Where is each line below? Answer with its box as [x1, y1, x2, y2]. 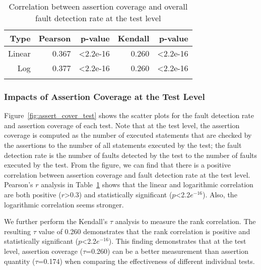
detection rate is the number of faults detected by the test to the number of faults [4, 149, 257, 160]
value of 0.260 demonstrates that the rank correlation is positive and [38, 226, 250, 236]
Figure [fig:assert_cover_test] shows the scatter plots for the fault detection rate [4, 110, 254, 121]
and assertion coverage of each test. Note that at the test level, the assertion [4, 120, 240, 130]
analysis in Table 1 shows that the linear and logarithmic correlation [41, 179, 253, 190]
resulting [4, 226, 31, 236]
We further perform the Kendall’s [4, 216, 108, 227]
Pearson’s [4, 179, 33, 190]
